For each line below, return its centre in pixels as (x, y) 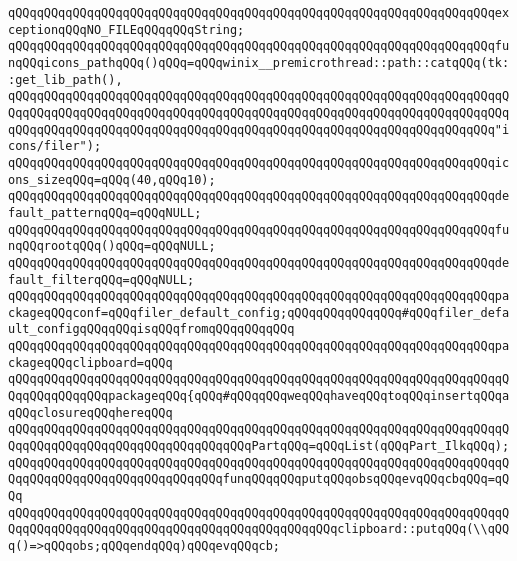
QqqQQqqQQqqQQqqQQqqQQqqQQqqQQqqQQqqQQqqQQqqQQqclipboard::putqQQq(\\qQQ (259, 529)
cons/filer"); (55, 146)
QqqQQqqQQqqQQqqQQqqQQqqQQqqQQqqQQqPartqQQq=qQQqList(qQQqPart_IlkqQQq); (259, 446)
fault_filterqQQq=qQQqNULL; (101, 279)
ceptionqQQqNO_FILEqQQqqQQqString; (126, 29)
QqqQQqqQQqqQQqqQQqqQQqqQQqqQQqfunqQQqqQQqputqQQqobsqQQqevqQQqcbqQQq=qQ (259, 479)
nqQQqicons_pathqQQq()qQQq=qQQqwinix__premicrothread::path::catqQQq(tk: (259, 62)
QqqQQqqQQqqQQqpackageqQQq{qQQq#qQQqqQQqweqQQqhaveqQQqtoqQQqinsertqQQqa (259, 396)
